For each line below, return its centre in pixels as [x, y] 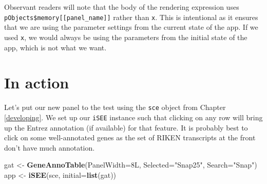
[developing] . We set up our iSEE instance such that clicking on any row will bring [133, 117]
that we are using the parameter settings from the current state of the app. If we [131, 27]
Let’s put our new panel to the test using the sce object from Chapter [115, 107]
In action [37, 82]
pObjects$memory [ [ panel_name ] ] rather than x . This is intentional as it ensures [131, 17]
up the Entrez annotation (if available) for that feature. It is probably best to [126, 127]
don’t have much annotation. [50, 147]
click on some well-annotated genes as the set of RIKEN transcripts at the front [130, 137]
